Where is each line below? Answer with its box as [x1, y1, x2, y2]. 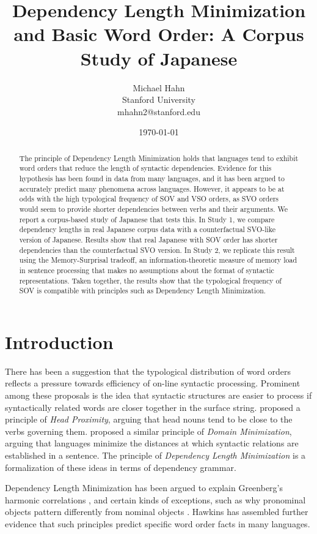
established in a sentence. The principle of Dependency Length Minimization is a [5, 448, 306, 461]
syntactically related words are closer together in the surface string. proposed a [5, 401, 301, 413]
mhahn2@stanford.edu [117, 105, 200, 118]
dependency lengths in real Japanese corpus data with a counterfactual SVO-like [19, 224, 276, 235]
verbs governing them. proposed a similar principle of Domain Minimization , [5, 424, 292, 437]
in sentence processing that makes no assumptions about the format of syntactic [19, 265, 274, 275]
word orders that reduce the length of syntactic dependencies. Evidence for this [19, 163, 272, 173]
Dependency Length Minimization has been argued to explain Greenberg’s [5, 481, 283, 494]
